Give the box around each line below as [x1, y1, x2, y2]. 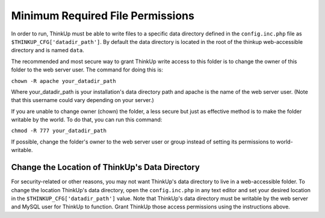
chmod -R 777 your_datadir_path [11, 127, 107, 135]
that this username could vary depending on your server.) [11, 97, 155, 104]
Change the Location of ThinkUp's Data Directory [11, 162, 200, 172]
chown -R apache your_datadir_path [11, 77, 117, 84]
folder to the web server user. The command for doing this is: [11, 66, 164, 73]
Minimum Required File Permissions [11, 9, 195, 22]
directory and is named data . [11, 47, 84, 54]
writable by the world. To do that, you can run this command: [11, 116, 162, 123]
